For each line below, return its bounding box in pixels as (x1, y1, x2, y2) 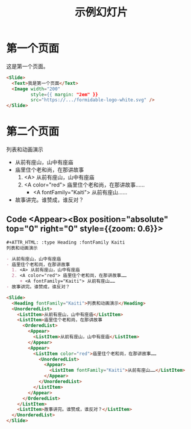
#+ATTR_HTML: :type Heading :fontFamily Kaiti (6, 239, 125, 245)
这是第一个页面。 (6, 63, 49, 70)
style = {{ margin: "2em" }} (30, 91, 98, 97)
